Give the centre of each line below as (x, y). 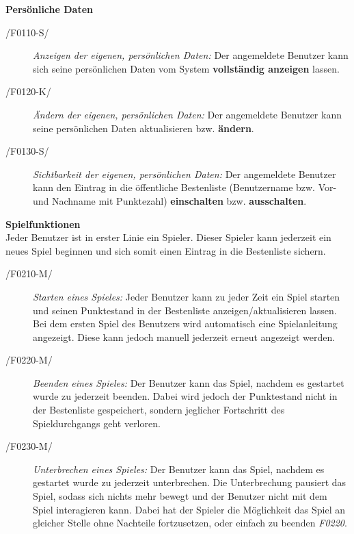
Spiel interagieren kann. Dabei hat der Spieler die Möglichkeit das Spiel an (189, 509)
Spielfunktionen (43, 224)
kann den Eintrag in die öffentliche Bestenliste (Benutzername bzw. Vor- (185, 187)
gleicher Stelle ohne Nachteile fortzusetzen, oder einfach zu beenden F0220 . (190, 523)
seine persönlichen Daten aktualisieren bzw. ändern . (144, 128)
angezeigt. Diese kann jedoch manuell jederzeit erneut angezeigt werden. (184, 336)
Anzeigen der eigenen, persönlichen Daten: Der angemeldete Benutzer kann (191, 55)
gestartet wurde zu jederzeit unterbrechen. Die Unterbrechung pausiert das (190, 482)
